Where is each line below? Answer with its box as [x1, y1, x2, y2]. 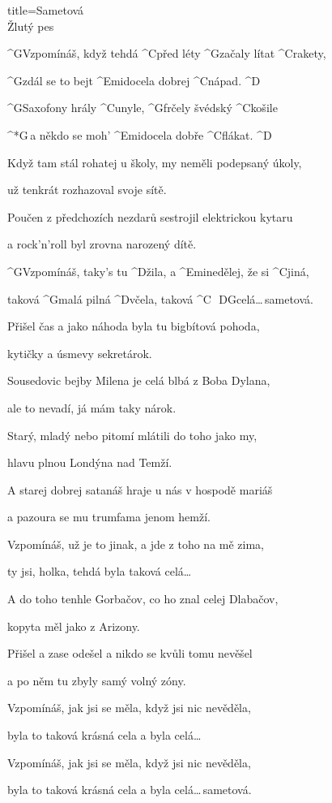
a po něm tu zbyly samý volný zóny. [7, 671, 186, 689]
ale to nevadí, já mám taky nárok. [7, 399, 177, 416]
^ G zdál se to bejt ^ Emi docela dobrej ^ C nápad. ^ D [7, 71, 261, 89]
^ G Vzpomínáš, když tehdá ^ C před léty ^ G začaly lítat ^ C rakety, [7, 45, 326, 62]
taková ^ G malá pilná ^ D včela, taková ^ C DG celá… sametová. [7, 290, 313, 307]
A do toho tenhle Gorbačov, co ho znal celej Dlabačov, [7, 590, 279, 607]
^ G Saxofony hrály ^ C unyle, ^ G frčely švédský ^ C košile [7, 99, 278, 116]
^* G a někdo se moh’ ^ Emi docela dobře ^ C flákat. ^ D [7, 126, 272, 143]
